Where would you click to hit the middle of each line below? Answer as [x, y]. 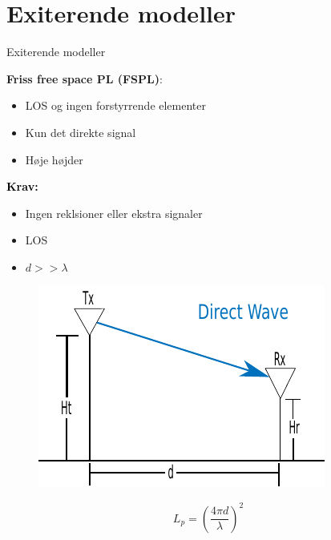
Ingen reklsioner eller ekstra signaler [114, 213]
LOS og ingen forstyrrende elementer [115, 105]
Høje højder [54, 159]
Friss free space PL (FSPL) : [85, 78]
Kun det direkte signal [81, 132]
